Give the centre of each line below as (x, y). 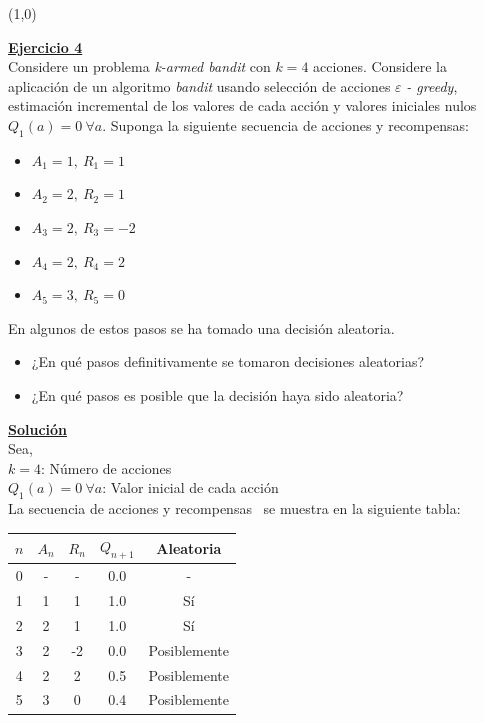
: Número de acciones (106, 467)
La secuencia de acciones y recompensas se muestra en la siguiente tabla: (234, 508)
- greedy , (432, 85)
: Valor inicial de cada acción (190, 487)
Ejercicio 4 (45, 46)
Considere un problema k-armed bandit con (139, 66)
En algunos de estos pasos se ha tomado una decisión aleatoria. (201, 327)
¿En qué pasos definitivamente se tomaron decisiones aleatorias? (228, 361)
